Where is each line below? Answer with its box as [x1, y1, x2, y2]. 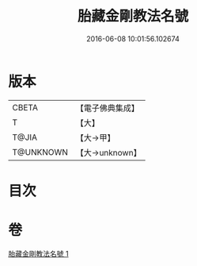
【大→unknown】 [75, 147, 142, 158]
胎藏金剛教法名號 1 [8, 249, 69, 258]
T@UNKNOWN [12, 146, 69, 157]
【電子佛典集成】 [75, 102, 140, 114]
